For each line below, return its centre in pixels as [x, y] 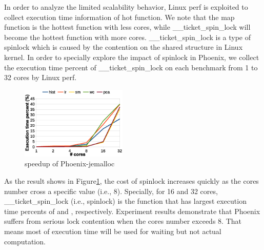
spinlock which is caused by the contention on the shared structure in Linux [124, 47]
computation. [25, 241]
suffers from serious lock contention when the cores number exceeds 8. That [123, 221]
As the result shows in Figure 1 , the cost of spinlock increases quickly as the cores [131, 180]
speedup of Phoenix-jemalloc [70, 164]
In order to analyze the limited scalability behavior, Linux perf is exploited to [126, 7]
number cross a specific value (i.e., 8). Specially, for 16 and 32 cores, [111, 191]
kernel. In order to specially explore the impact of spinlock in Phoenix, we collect [132, 57]
